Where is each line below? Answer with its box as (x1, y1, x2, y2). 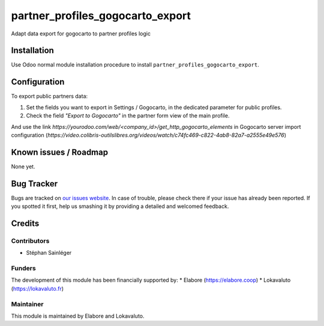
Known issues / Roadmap (11, 147, 108, 157)
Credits (11, 218, 40, 228)
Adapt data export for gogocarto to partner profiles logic (11, 30, 151, 37)
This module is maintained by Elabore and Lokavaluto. (11, 312, 145, 319)
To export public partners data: (11, 93, 88, 100)
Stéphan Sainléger (26, 249, 72, 256)
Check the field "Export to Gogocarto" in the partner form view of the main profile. (26, 112, 230, 119)
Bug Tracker (11, 179, 58, 189)
